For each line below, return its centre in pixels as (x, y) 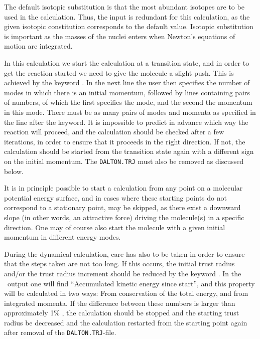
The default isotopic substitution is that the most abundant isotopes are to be (124, 7)
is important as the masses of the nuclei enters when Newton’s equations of (120, 36)
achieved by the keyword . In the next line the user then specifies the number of (127, 82)
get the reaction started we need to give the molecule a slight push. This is (119, 72)
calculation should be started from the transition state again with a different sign (129, 151)
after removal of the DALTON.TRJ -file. (60, 332)
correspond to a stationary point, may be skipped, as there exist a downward (122, 207)
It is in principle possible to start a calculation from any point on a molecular (123, 188)
